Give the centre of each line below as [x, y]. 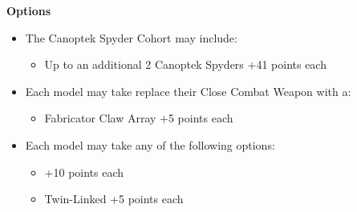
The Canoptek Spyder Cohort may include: [131, 37]
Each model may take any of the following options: [150, 144]
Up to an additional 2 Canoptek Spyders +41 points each [185, 64]
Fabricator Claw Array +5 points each [139, 118]
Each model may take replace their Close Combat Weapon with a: [188, 91]
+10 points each [84, 172]
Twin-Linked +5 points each [114, 199]
